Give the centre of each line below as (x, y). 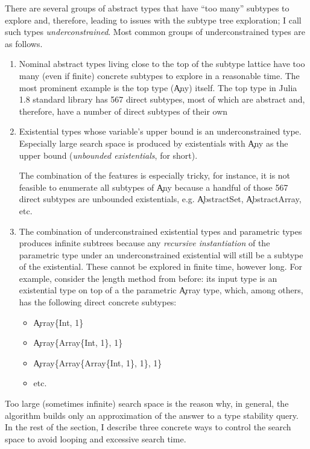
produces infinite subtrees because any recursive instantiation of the (144, 243)
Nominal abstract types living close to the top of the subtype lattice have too (162, 64)
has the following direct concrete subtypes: (98, 302)
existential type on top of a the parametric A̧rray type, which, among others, (161, 290)
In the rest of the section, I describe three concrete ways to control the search (148, 427)
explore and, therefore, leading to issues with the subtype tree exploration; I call (153, 20)
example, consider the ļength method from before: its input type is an (148, 278)
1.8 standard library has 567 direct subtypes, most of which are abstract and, (162, 99)
